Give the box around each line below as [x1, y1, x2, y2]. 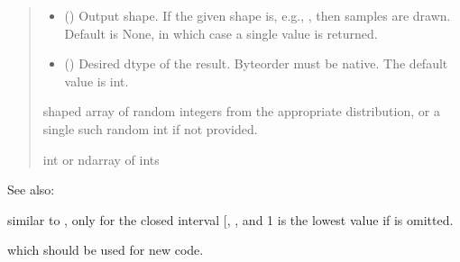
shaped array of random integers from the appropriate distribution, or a [42, 102, 440, 121]
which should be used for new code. [7, 240, 204, 259]
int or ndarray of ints [42, 149, 160, 168]
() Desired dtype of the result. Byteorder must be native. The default [64, 54, 448, 73]
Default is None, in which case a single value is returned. [64, 23, 378, 42]
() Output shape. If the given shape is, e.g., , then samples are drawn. [64, 6, 451, 24]
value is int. [64, 71, 129, 90]
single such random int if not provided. [42, 119, 258, 138]
